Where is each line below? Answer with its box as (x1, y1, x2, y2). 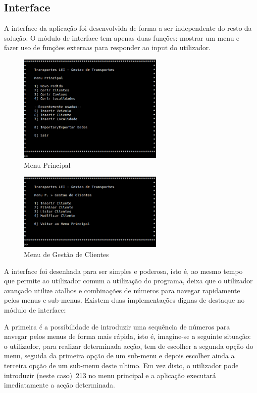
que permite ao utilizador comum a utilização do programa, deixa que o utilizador (4, 275, 253, 286)
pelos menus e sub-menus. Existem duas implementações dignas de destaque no (4, 295, 245, 305)
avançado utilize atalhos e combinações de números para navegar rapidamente (4, 285, 240, 295)
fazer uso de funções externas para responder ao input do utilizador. (4, 42, 211, 53)
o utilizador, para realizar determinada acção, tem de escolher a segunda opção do (4, 340, 254, 351)
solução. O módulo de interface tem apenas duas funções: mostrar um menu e (4, 32, 240, 43)
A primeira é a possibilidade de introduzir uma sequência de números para (4, 321, 230, 331)
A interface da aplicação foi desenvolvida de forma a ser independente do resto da (4, 23, 252, 33)
